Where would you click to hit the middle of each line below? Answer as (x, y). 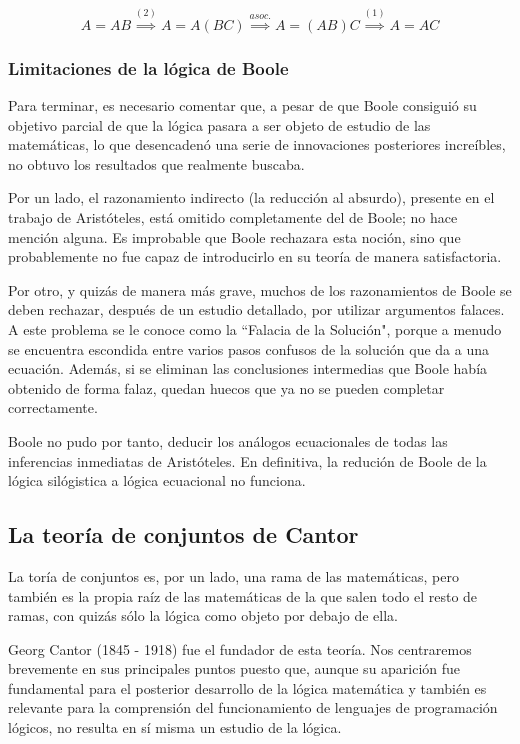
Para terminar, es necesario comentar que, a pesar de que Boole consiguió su (242, 105)
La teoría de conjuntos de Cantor (183, 534)
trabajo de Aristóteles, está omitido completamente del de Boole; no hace (233, 216)
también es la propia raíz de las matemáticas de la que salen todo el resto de (243, 595)
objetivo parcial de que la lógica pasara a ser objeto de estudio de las (219, 124)
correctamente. (53, 407)
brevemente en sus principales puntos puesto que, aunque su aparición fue (234, 668)
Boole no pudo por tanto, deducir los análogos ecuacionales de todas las (228, 440)
